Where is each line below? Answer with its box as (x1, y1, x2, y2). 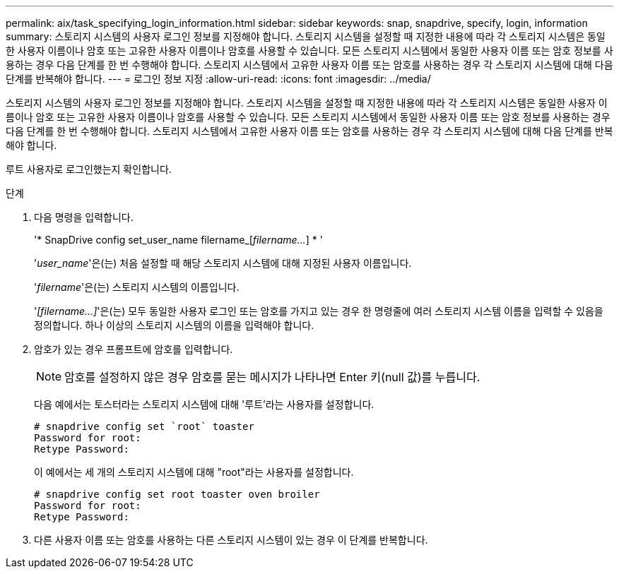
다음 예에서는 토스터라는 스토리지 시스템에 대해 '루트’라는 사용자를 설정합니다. (34, 398, 375, 410)
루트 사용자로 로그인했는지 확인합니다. (6, 163, 172, 175)
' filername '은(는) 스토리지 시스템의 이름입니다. (34, 281, 240, 293)
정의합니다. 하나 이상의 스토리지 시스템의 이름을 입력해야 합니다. (34, 319, 314, 331)
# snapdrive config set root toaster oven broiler (34, 489, 320, 500)
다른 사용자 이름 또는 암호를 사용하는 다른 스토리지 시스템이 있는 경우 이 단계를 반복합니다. (34, 534, 428, 546)
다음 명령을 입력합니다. (34, 211, 134, 223)
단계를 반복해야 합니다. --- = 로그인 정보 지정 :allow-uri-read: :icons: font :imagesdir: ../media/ (6, 73, 431, 85)
